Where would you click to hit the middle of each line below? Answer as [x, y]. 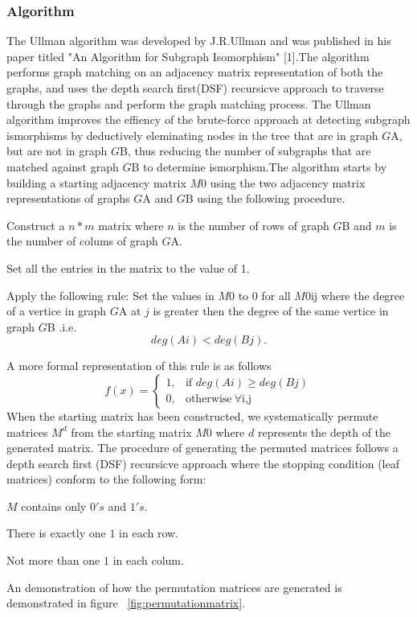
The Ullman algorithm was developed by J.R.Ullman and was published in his [199, 41]
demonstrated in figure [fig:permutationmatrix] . [126, 603]
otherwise [208, 399]
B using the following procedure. [265, 198]
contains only [54, 506]
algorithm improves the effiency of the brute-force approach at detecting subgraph [208, 119]
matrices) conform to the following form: [106, 479]
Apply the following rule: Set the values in [110, 295]
